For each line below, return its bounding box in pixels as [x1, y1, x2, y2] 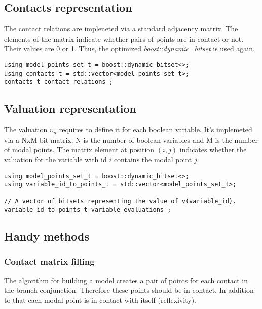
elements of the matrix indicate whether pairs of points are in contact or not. [4, 33, 244, 44]
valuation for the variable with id [4, 154, 107, 164]
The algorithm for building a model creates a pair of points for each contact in [4, 274, 248, 285]
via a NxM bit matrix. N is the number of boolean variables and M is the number [4, 134, 258, 145]
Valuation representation [4, 100, 136, 116]
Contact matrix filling [4, 255, 95, 267]
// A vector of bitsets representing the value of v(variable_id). [4, 197, 237, 205]
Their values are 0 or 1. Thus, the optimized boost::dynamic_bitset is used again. [4, 43, 255, 54]
